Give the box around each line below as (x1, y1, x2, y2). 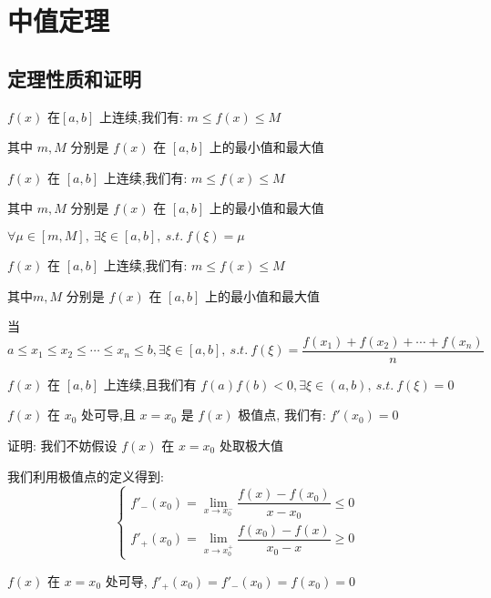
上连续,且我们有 (103, 374, 197, 393)
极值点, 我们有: (238, 405, 326, 424)
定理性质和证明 (7, 64, 141, 92)
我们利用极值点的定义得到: (7, 466, 164, 485)
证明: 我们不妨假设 (7, 435, 118, 454)
